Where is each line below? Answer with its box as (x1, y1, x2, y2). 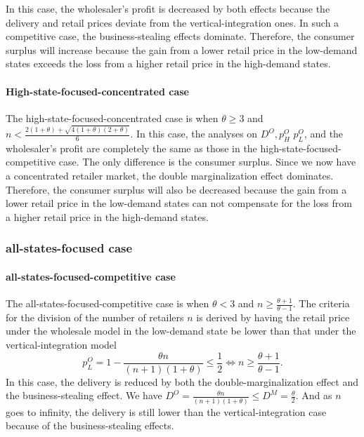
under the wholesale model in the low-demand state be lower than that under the (6, 323, 356, 338)
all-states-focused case (6, 239, 133, 257)
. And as (295, 388, 332, 403)
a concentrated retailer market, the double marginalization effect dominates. (6, 168, 334, 183)
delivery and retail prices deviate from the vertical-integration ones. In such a (6, 15, 339, 29)
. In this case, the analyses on (130, 126, 258, 141)
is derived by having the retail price (196, 309, 350, 324)
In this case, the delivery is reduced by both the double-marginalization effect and (6, 374, 359, 389)
